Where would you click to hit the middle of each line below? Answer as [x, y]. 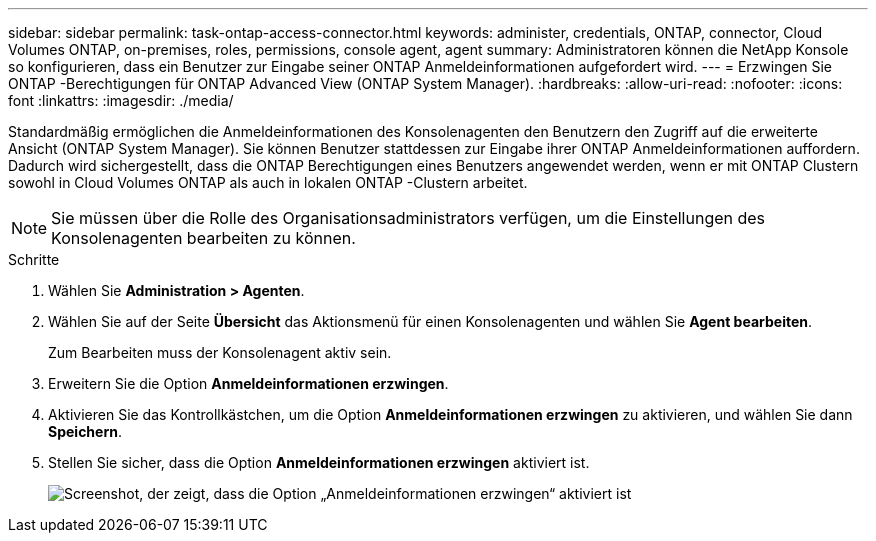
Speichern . [85, 431]
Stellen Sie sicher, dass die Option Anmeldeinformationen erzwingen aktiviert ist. [319, 462]
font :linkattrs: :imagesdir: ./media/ [121, 100]
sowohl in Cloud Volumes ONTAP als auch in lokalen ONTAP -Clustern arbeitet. [268, 182]
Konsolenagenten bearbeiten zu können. [203, 238]
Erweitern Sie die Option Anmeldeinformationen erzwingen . [248, 383]
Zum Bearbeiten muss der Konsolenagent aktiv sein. [220, 352]
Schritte [34, 259]
